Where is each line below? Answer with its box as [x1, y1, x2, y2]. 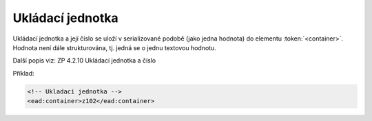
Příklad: [12, 69, 34, 77]
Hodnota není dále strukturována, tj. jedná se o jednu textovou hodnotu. [12, 43, 216, 52]
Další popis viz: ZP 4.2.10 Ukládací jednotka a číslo [12, 56, 156, 65]
